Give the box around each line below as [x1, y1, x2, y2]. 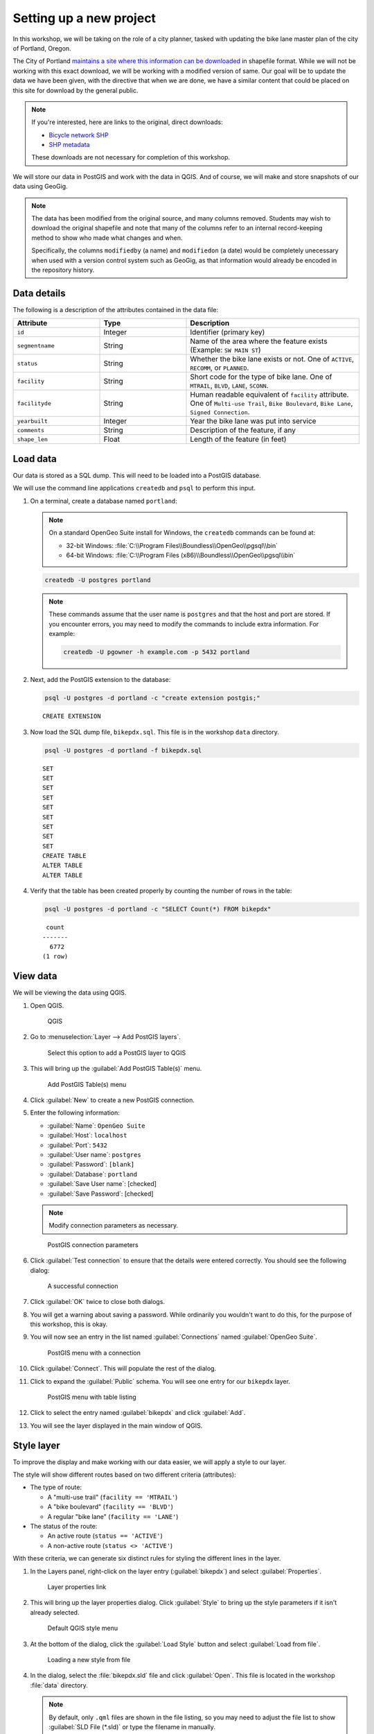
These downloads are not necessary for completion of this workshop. [31, 153, 231, 162]
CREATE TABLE [42, 852, 87, 860]
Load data [12, 453, 57, 465]
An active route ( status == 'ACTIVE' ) [47, 1531, 163, 1540]
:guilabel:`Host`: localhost [47, 1131, 127, 1140]
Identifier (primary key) [190, 327, 265, 337]
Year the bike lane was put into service [190, 416, 317, 426]
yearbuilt [17, 417, 48, 424]
